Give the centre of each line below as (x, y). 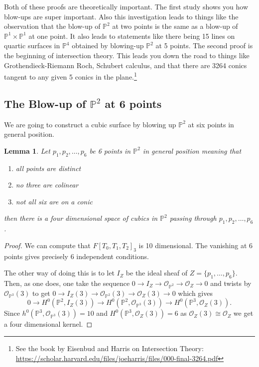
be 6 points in (110, 150)
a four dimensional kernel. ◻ (48, 324)
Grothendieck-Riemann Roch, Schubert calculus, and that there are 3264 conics (126, 65)
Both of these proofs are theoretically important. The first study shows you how (126, 6)
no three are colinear (47, 185)
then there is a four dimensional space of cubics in (81, 218)
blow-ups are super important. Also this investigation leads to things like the (121, 16)
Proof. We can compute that (47, 245)
